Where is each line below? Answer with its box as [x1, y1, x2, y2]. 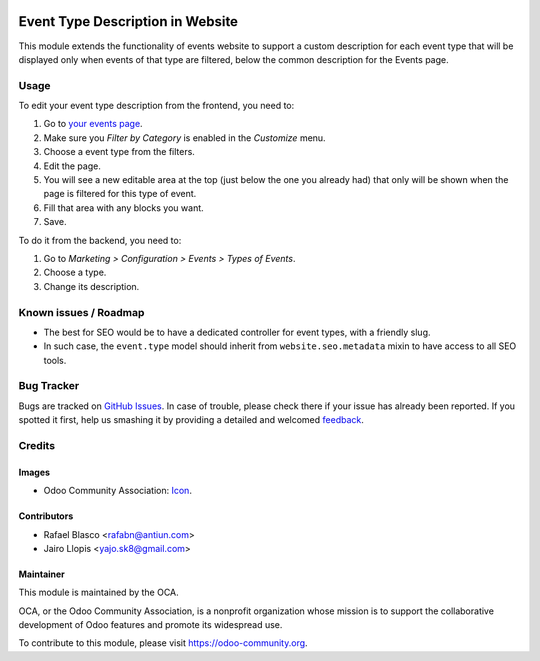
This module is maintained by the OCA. [18, 586, 179, 599]
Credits [18, 438, 55, 452]
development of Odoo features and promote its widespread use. [18, 619, 283, 631]
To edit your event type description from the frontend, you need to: [18, 100, 295, 112]
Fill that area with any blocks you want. [43, 201, 204, 214]
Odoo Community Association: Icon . [43, 485, 192, 497]
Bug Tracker [18, 379, 80, 393]
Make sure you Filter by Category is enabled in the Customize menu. [43, 131, 326, 144]
